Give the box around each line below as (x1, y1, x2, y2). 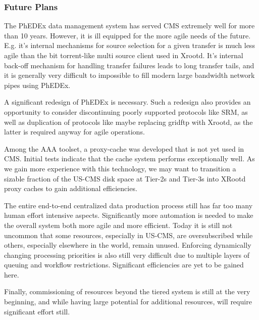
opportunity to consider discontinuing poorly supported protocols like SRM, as (4, 106, 248, 117)
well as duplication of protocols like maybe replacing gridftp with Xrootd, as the (4, 116, 253, 127)
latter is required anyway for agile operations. (4, 126, 145, 137)
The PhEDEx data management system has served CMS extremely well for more (4, 20, 255, 31)
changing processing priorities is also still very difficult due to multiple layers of (4, 249, 250, 260)
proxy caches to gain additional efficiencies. (4, 183, 137, 194)
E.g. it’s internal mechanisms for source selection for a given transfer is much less (4, 40, 255, 51)
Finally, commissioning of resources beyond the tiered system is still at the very (4, 286, 250, 297)
